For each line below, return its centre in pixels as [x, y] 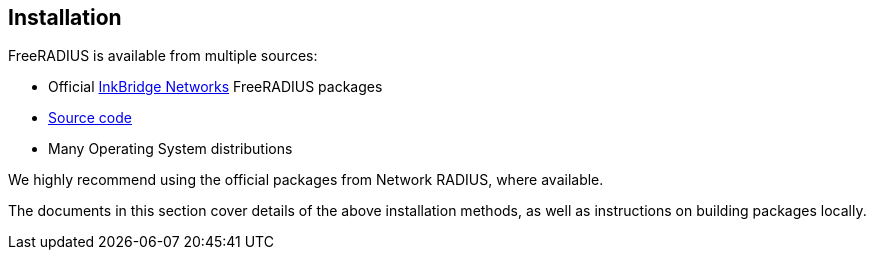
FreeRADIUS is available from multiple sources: [163, 56]
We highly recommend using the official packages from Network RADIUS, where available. [306, 180]
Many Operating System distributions [170, 149]
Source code [90, 118]
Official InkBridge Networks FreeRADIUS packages [215, 87]
